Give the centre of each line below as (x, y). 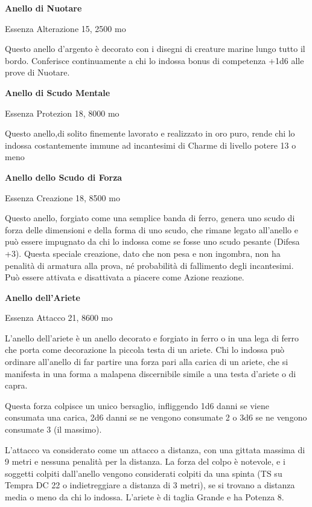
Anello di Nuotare (43, 8)
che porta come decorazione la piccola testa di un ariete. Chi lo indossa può (145, 350)
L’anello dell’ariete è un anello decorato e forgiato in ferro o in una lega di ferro (152, 337)
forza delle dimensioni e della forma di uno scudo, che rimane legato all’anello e (151, 229)
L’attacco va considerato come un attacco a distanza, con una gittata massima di (155, 449)
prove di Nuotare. (37, 72)
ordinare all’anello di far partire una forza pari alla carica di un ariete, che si (147, 362)
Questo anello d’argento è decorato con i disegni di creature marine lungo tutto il (155, 49)
